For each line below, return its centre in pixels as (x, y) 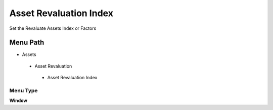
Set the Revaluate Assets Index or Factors (53, 28)
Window (18, 100)
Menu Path (27, 43)
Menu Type (24, 91)
